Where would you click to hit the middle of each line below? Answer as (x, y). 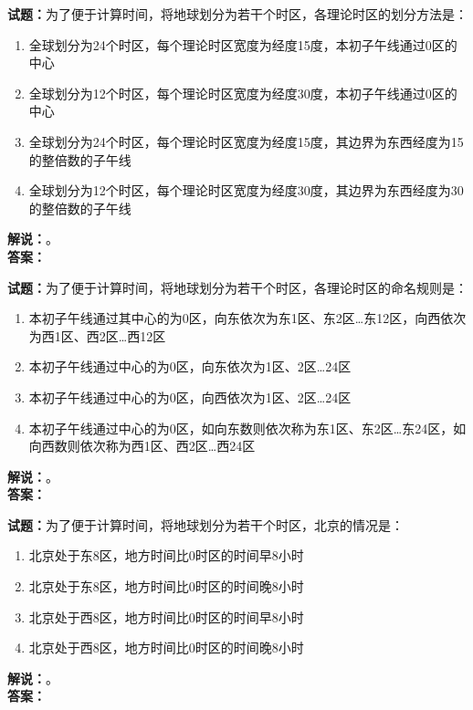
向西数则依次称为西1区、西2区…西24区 (142, 446)
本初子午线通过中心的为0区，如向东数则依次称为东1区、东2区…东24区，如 (247, 428)
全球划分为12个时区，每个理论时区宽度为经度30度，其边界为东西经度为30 (246, 190)
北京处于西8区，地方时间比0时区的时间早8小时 (166, 616)
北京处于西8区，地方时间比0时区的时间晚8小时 (166, 647)
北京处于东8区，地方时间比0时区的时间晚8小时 (166, 586)
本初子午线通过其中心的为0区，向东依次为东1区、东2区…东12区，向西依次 (247, 318)
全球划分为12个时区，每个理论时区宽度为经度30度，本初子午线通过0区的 (243, 93)
